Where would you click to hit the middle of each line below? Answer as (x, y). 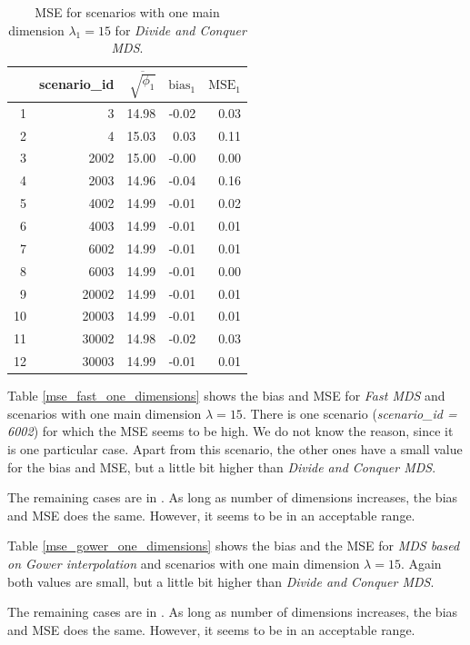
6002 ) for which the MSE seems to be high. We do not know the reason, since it (230, 431)
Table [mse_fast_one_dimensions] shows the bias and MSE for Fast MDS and (226, 396)
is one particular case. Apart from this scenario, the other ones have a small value (235, 448)
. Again (421, 563)
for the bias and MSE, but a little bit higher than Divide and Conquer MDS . (222, 466)
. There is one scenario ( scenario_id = (350, 413)
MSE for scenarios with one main (127, 12)
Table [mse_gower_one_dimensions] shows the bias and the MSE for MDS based (234, 546)
